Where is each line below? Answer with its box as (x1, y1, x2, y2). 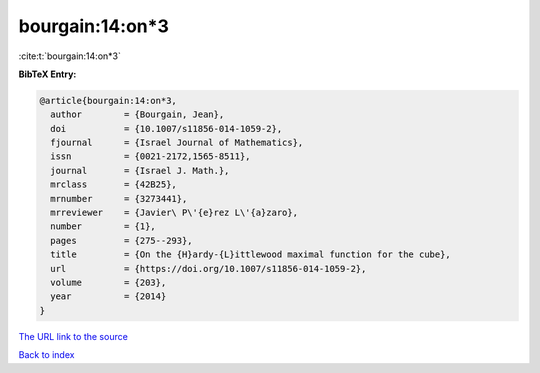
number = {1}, (50, 221, 157, 232)
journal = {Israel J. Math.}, (50, 165, 230, 176)
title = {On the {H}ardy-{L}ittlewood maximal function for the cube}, (50, 249, 452, 260)
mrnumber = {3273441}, (50, 193, 188, 204)
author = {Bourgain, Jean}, (50, 109, 225, 120)
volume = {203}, (50, 277, 167, 288)
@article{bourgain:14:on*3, (39, 95, 177, 106)
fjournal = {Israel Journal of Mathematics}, (50, 137, 304, 149)
